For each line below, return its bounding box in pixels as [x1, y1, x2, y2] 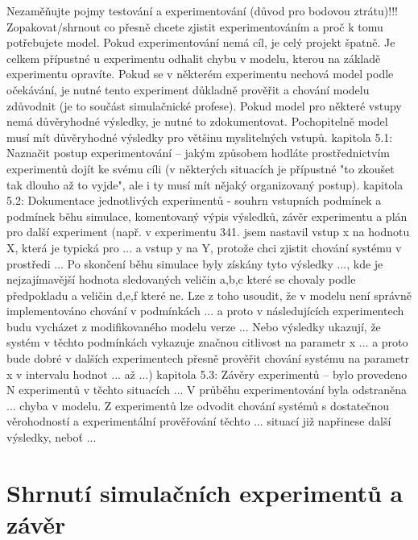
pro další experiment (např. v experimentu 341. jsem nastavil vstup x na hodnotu [6, 223, 410, 240]
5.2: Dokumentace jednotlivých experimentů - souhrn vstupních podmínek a [6, 192, 382, 209]
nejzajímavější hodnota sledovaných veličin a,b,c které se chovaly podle [6, 271, 356, 288]
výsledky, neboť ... [6, 429, 97, 446]
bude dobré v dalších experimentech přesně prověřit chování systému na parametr [6, 350, 409, 367]
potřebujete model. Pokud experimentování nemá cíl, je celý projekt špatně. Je [6, 34, 395, 51]
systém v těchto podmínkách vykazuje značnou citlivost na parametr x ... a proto [6, 334, 408, 351]
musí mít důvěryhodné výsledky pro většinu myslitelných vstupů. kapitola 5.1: [6, 128, 393, 145]
